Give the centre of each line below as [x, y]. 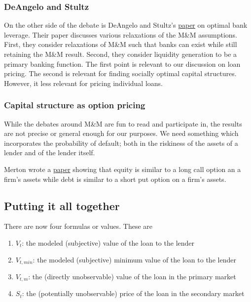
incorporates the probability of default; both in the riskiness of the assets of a [121, 143]
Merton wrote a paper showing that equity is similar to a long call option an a [123, 169]
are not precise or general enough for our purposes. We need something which [121, 133]
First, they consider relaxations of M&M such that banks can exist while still [121, 44]
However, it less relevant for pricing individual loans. [84, 83]
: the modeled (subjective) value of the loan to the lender [108, 242]
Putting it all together [62, 205]
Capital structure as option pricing [75, 105]
